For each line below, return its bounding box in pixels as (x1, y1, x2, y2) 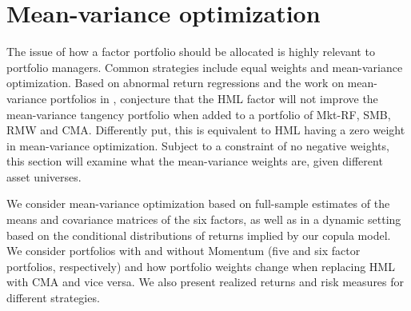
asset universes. (6, 168, 82, 185)
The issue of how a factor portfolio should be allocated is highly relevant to (6, 43, 375, 60)
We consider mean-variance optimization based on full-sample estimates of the (6, 195, 390, 212)
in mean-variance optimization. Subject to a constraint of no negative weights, (6, 137, 389, 154)
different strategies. (6, 289, 100, 306)
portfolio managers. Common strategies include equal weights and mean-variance (6, 58, 403, 75)
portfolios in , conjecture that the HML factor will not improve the (50, 90, 378, 106)
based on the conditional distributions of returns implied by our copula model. (6, 226, 391, 243)
